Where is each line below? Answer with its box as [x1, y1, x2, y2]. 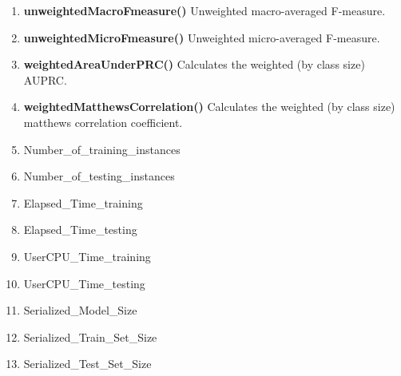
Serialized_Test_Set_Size [23, 355, 152, 372]
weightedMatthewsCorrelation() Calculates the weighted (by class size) [23, 98, 395, 115]
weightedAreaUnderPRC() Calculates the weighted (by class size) [23, 56, 365, 73]
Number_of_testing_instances [23, 168, 175, 184]
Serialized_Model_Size [23, 302, 137, 319]
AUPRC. [23, 71, 67, 88]
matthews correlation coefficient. [23, 113, 183, 130]
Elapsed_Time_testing [23, 221, 137, 238]
